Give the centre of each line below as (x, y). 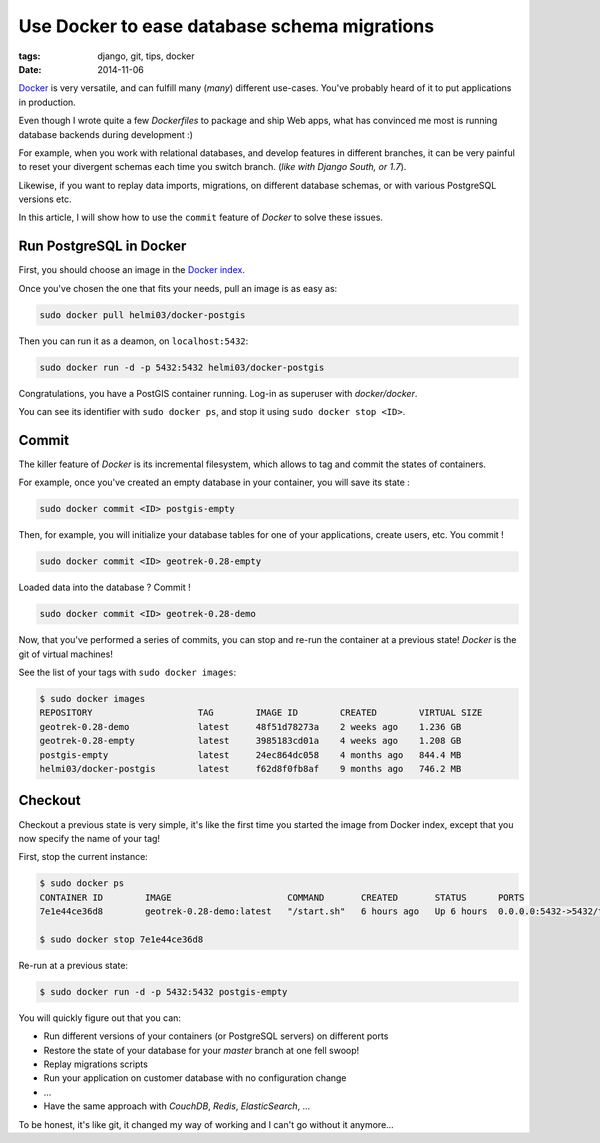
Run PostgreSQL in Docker (102, 246)
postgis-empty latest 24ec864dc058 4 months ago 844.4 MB (250, 754)
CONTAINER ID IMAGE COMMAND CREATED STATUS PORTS (282, 897)
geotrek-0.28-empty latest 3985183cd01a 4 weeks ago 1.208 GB (250, 741)
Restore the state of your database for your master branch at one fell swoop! (201, 1050)
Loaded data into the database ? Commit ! (105, 587)
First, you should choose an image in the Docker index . (131, 270)
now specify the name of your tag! (89, 838)
